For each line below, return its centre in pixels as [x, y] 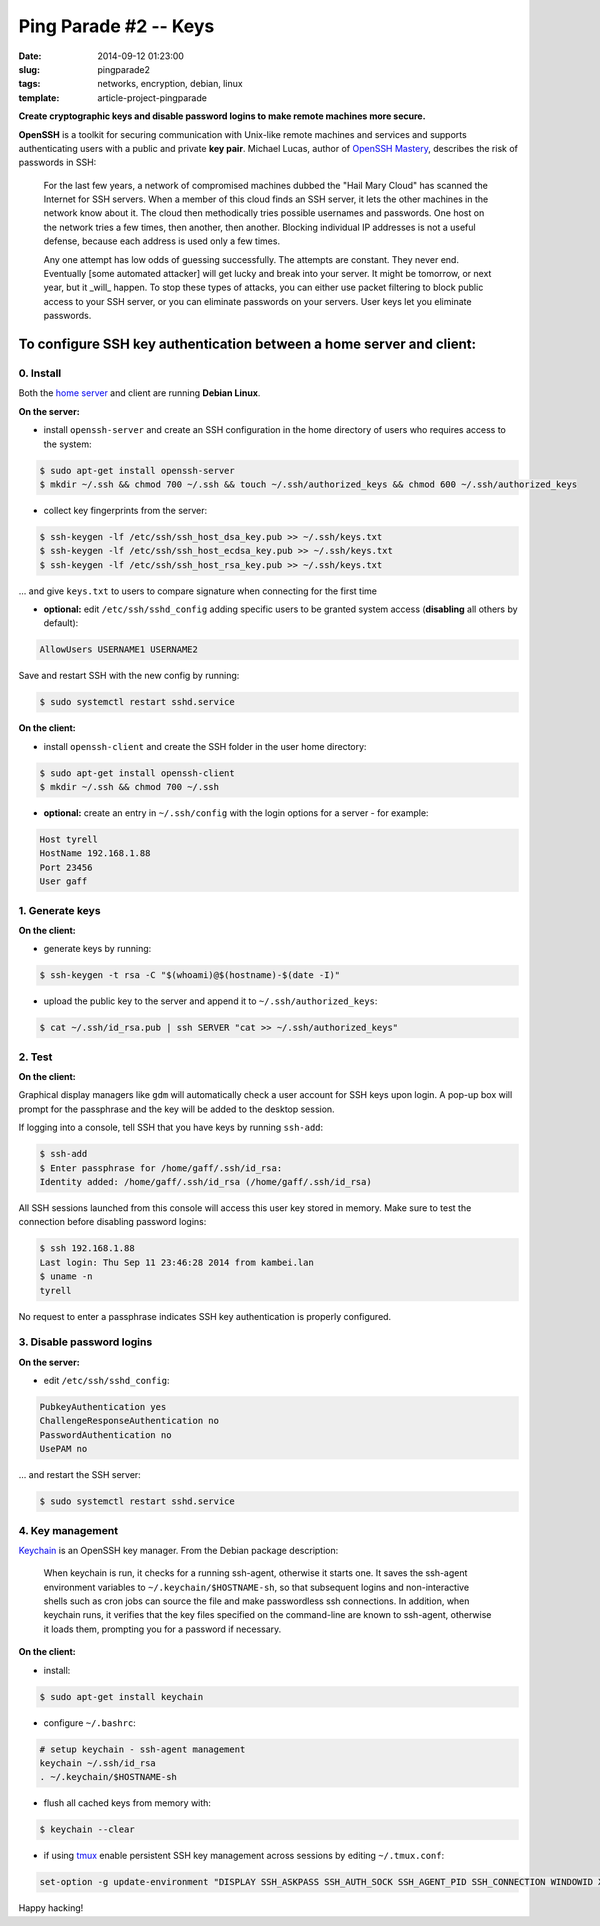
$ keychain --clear [87, 1829]
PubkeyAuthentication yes [103, 1407]
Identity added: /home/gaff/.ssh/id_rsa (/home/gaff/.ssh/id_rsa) [205, 1181]
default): [61, 623]
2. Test [35, 1057]
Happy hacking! [51, 1908]
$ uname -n [66, 1276]
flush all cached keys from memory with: [127, 1803]
